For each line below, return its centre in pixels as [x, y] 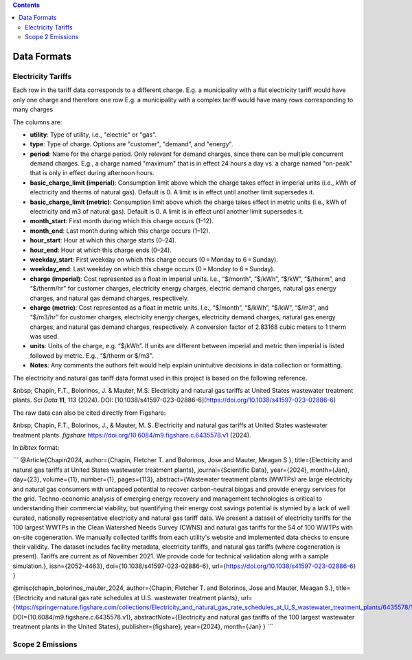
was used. [45, 337]
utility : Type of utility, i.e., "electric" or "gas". [93, 135]
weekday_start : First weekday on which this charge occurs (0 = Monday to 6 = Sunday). [154, 259]
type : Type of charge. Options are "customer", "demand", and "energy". [131, 144]
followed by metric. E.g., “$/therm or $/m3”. [92, 355]
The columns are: [37, 122]
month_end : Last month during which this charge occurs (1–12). [120, 231]
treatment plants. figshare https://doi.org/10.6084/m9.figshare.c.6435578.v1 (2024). [132, 435]
